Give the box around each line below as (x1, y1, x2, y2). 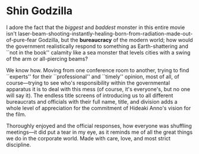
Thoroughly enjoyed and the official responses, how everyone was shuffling (6, 122, 192, 129)
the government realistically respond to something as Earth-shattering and (6, 43, 189, 50)
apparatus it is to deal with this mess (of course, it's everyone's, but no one (6, 85, 191, 92)
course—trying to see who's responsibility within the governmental (6, 79, 170, 86)
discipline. (6, 141, 31, 148)
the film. (6, 111, 27, 118)
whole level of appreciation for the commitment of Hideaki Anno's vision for (6, 104, 191, 111)
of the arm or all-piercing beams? (6, 55, 88, 62)
